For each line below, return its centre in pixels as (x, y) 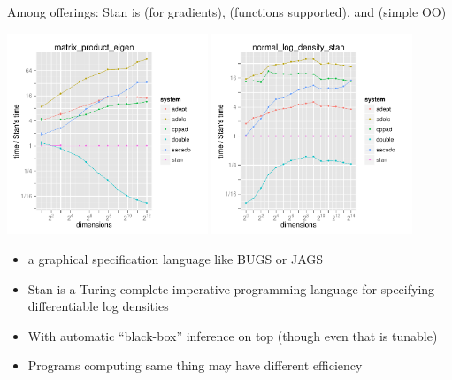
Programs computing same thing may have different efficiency (195, 365)
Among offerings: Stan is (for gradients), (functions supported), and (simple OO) (227, 12)
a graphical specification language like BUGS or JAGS (176, 258)
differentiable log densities (98, 306)
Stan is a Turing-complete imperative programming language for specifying (231, 288)
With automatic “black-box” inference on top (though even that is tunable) (233, 335)
